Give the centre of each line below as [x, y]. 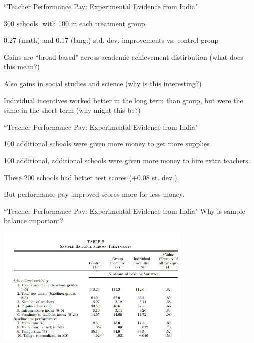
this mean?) [22, 67]
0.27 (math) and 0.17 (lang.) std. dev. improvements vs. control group [111, 40]
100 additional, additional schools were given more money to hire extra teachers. [127, 160]
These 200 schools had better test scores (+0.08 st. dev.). [92, 177]
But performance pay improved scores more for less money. [94, 194]
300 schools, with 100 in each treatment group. [76, 23]
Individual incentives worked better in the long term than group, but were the [124, 100]
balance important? [34, 221]
